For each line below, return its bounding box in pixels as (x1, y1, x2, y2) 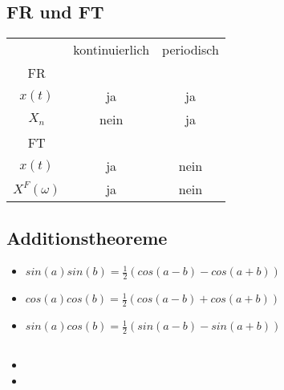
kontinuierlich (73, 40, 150, 59)
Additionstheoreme (6, 225, 168, 250)
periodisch (162, 40, 219, 59)
